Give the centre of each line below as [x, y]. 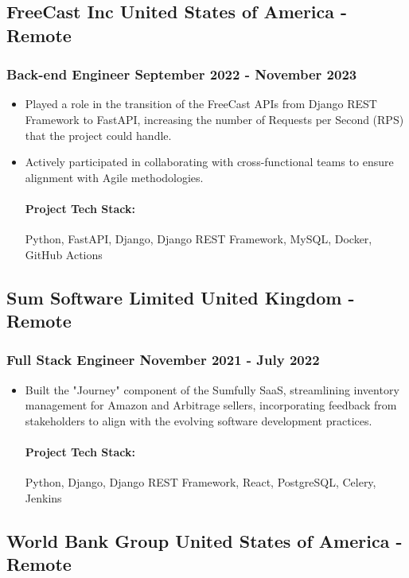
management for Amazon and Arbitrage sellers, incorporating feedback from [211, 405]
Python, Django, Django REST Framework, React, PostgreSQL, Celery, [201, 482]
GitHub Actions [64, 254]
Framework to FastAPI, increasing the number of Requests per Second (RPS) [214, 119]
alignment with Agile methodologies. [114, 177]
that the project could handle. [98, 135]
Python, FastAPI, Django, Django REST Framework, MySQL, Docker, [199, 239]
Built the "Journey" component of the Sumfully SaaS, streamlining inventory [212, 389]
